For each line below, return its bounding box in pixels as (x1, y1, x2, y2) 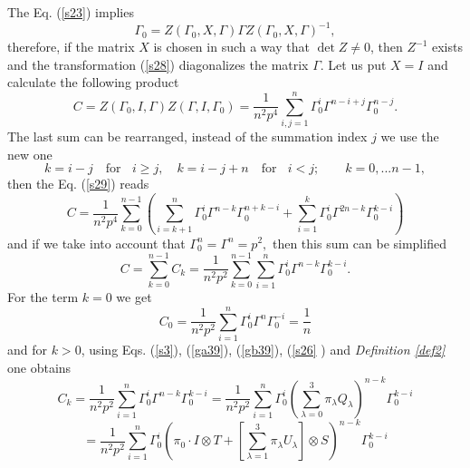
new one (7, 144, 53, 163)
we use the (380, 127, 439, 145)
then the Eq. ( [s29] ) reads (7, 174, 149, 193)
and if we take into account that (7, 233, 186, 252)
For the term (7, 288, 79, 307)
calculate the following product (7, 73, 179, 92)
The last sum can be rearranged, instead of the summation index (7, 127, 368, 145)
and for (7, 339, 48, 358)
